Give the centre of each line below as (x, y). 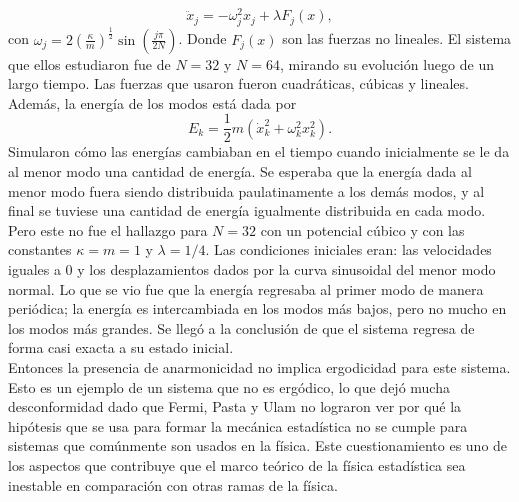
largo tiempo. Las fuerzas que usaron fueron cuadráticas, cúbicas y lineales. (238, 83)
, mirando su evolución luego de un (386, 63)
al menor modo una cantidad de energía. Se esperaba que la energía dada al (240, 171)
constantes (40, 249)
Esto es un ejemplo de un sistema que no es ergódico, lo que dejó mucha (229, 386)
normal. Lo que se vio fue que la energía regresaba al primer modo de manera (246, 288)
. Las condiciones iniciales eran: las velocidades (348, 249)
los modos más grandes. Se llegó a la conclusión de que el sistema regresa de (241, 327)
